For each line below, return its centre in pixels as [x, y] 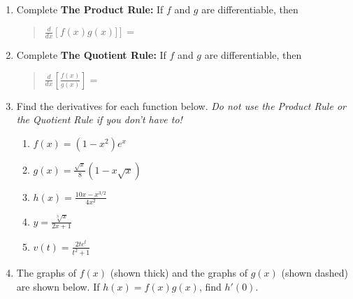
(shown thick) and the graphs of [179, 273]
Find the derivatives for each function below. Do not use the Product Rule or [181, 105]
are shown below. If [58, 286]
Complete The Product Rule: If [90, 9]
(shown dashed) [315, 273]
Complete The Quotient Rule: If [91, 54]
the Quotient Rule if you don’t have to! [99, 119]
